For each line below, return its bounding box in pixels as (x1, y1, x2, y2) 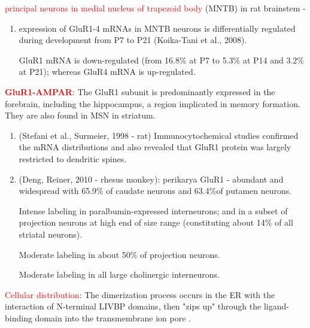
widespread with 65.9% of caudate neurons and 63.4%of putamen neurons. (19, 184, 292, 197)
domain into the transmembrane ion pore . (35, 311, 191, 324)
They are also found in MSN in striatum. (5, 109, 156, 122)
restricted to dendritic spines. (19, 152, 127, 165)
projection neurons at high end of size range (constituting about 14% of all (19, 216, 293, 229)
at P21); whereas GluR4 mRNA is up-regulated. (19, 65, 196, 78)
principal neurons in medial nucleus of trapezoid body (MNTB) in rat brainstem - (5, 2, 306, 14)
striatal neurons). (19, 227, 83, 240)
